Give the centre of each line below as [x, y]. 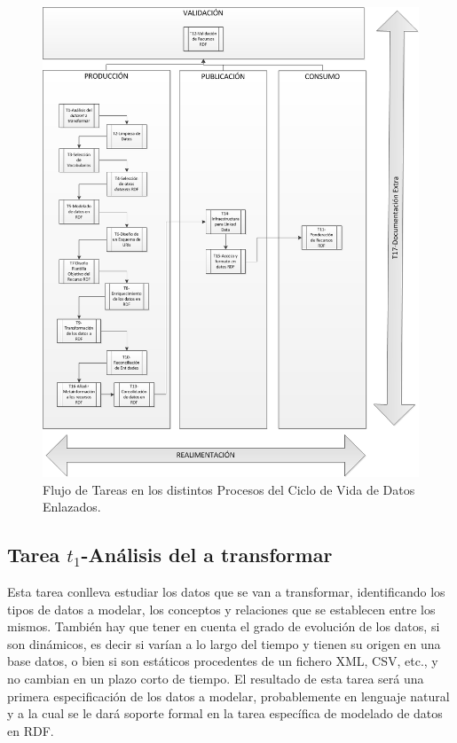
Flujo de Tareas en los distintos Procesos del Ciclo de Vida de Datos [229, 489]
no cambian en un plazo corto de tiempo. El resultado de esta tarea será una [216, 679]
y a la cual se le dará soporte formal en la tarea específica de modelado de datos [225, 713]
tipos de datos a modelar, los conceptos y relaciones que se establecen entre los [221, 609]
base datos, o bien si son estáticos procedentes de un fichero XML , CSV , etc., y [223, 661]
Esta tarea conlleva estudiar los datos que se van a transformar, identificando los [226, 592]
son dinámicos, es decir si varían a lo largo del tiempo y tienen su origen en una [224, 643]
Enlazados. [72, 507]
